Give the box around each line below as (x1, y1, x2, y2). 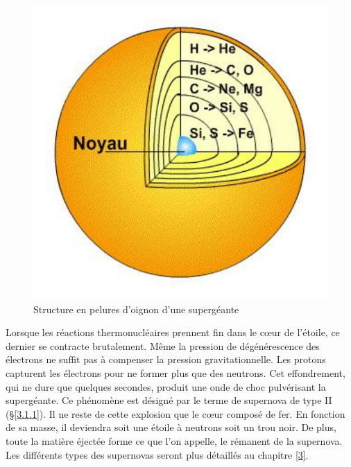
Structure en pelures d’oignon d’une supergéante (33, 301, 239, 316)
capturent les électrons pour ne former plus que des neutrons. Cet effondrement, (6, 365, 345, 380)
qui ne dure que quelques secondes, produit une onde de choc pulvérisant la (6, 379, 326, 394)
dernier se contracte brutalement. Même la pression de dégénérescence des (6, 338, 320, 353)
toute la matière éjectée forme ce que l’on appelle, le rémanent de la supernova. (6, 433, 343, 448)
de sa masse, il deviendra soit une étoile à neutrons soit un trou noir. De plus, (6, 420, 336, 434)
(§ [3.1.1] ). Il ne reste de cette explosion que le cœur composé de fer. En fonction (6, 406, 345, 421)
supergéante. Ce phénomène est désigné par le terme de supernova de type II (6, 393, 332, 407)
